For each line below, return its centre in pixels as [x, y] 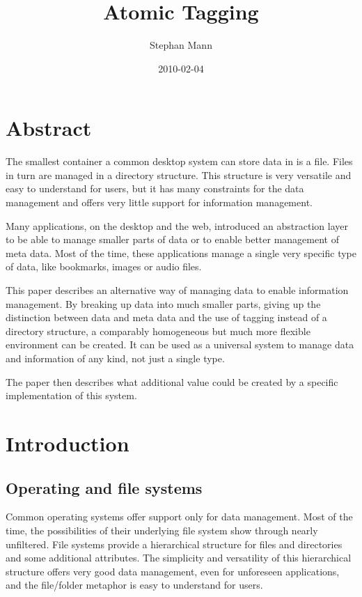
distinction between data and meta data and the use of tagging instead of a [166, 317]
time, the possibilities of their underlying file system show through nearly [162, 530]
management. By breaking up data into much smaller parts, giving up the [163, 303]
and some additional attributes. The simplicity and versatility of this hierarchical [179, 558]
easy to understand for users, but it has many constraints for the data [155, 188]
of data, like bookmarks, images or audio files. [104, 266]
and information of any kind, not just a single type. [115, 358]
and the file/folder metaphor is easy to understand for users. [134, 585]
